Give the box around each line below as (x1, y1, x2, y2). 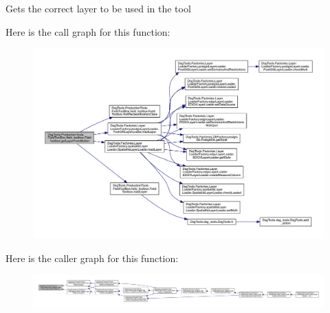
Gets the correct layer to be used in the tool (5, 1, 191, 15)
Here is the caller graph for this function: (5, 250, 179, 265)
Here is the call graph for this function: (5, 24, 170, 39)
